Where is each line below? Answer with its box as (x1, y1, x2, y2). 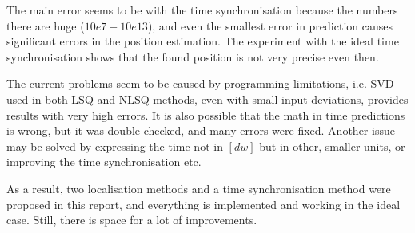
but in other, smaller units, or (259, 137, 405, 154)
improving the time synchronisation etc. (6, 153, 202, 170)
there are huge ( (6, 17, 85, 34)
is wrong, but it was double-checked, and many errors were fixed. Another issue (6, 122, 395, 139)
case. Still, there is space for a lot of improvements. (6, 211, 257, 228)
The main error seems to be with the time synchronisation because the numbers (6, 2, 398, 18)
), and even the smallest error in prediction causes (147, 17, 393, 34)
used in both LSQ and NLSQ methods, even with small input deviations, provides (6, 90, 409, 107)
